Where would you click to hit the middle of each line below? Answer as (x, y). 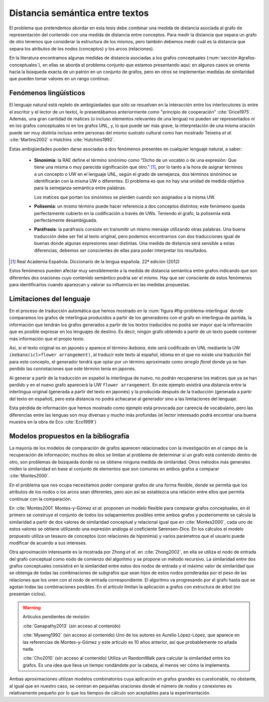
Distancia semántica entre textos (79, 13)
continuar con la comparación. (41, 499)
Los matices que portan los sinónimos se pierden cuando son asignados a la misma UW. (125, 197)
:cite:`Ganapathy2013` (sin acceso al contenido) (72, 626)
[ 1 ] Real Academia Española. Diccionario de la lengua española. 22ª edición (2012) (95, 262)
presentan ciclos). (28, 594)
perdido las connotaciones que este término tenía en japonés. (73, 369)
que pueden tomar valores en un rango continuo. (59, 79)
